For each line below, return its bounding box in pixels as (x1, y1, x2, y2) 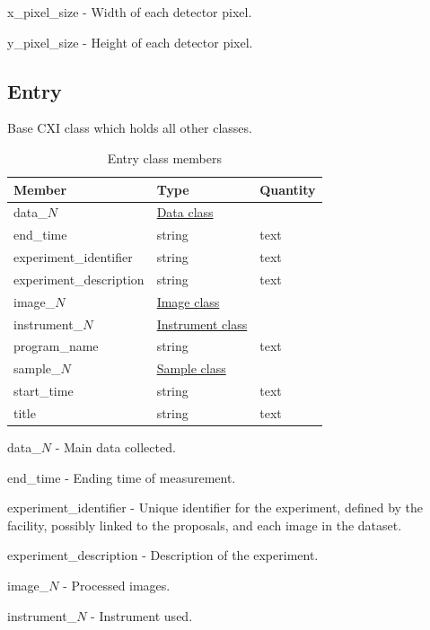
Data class (156, 203, 214, 222)
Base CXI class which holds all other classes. (7, 118, 252, 137)
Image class (156, 292, 220, 311)
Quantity (259, 179, 316, 198)
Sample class (156, 359, 226, 378)
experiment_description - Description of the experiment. (7, 546, 319, 564)
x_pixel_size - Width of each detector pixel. (7, 3, 252, 21)
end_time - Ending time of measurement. (7, 468, 236, 486)
